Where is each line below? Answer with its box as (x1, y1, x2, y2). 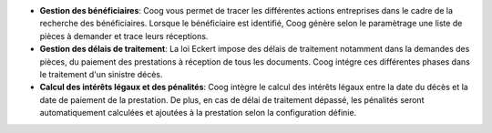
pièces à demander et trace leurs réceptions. (39, 30, 209, 41)
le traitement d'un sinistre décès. (39, 68, 163, 79)
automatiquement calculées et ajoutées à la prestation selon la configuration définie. (39, 107, 357, 118)
